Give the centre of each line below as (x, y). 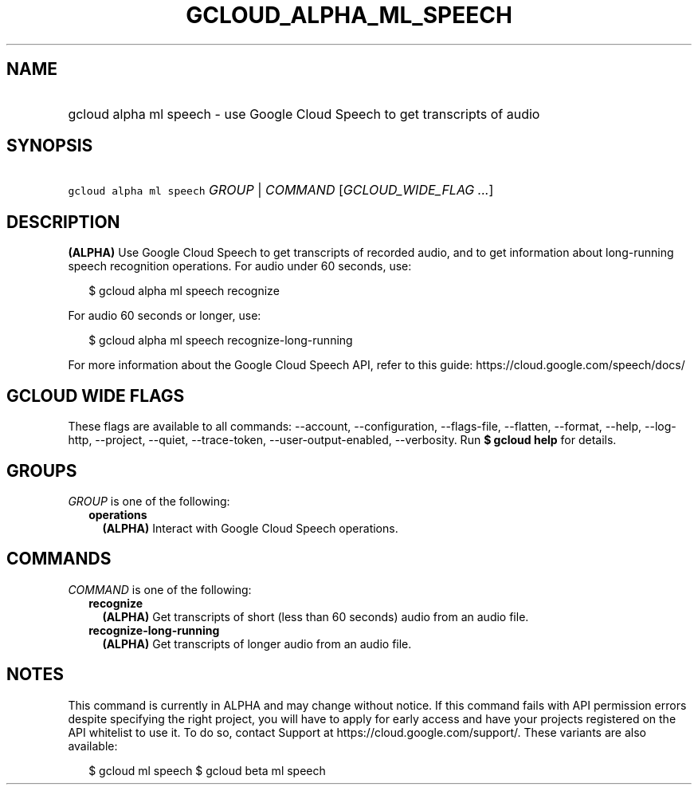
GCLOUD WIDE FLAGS (96, 395)
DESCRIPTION (63, 222)
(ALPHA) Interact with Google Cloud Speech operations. (250, 528)
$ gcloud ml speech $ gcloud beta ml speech (207, 770)
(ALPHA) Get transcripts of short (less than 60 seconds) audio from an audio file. (316, 616)
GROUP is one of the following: (149, 501)
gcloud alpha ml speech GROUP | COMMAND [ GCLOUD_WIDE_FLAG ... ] (281, 190)
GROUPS (42, 470)
